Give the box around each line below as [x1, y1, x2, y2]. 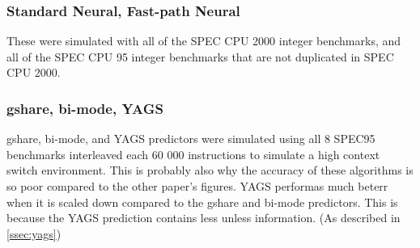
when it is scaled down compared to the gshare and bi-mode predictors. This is [6, 193, 398, 210]
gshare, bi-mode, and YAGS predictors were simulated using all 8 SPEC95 [6, 130, 375, 147]
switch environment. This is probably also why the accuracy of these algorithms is [6, 162, 414, 179]
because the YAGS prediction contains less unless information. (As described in [6, 209, 401, 226]
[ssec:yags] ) [6, 225, 62, 242]
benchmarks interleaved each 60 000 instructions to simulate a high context [6, 145, 380, 162]
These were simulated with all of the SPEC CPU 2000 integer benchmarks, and [6, 32, 401, 49]
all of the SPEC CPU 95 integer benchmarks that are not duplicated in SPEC [6, 48, 394, 65]
